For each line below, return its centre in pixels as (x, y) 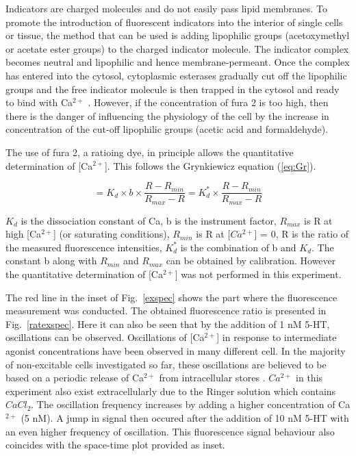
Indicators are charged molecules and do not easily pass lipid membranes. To (166, 8)
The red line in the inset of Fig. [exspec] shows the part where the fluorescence (171, 297)
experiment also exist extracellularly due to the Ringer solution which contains (171, 391)
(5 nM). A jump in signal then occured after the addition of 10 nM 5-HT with (185, 417)
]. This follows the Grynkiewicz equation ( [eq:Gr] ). (210, 165)
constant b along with (51, 261)
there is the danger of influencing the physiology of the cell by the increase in (167, 115)
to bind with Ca (39, 102)
